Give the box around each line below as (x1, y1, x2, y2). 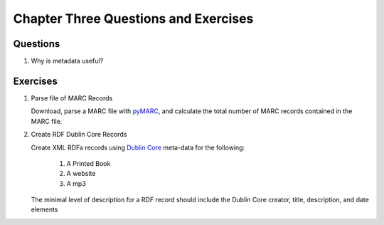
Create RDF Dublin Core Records (31, 130, 127, 139)
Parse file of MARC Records (31, 93, 113, 103)
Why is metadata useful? (31, 57, 104, 66)
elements (31, 205, 58, 214)
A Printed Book (66, 159, 111, 167)
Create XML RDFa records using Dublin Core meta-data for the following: (31, 143, 245, 152)
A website (66, 169, 96, 178)
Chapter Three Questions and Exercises (13, 11, 254, 26)
